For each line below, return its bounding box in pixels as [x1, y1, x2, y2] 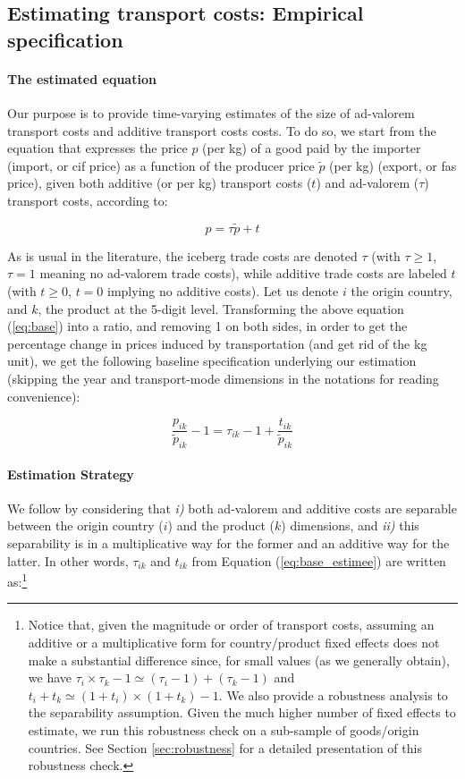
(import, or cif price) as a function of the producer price [7, 156, 315, 174]
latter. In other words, [7, 551, 129, 570]
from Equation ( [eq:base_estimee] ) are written [191, 551, 446, 570]
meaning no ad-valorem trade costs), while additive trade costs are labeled [39, 264, 447, 283]
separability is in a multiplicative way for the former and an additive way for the [7, 534, 450, 552]
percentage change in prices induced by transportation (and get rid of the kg [7, 334, 427, 352]
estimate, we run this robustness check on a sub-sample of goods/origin [28, 721, 419, 739]
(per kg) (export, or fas [329, 156, 457, 174]
